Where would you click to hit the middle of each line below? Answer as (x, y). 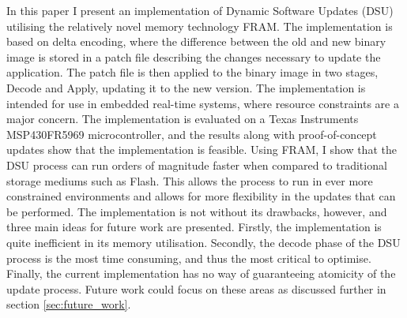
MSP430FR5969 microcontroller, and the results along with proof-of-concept (192, 134)
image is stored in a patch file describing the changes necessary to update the (194, 56)
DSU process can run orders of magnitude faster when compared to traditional (197, 165)
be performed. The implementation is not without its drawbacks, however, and (197, 211)
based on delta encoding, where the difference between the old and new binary (196, 41)
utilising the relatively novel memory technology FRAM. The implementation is (200, 26)
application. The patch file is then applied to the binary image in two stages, (192, 72)
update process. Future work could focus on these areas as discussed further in (196, 288)
